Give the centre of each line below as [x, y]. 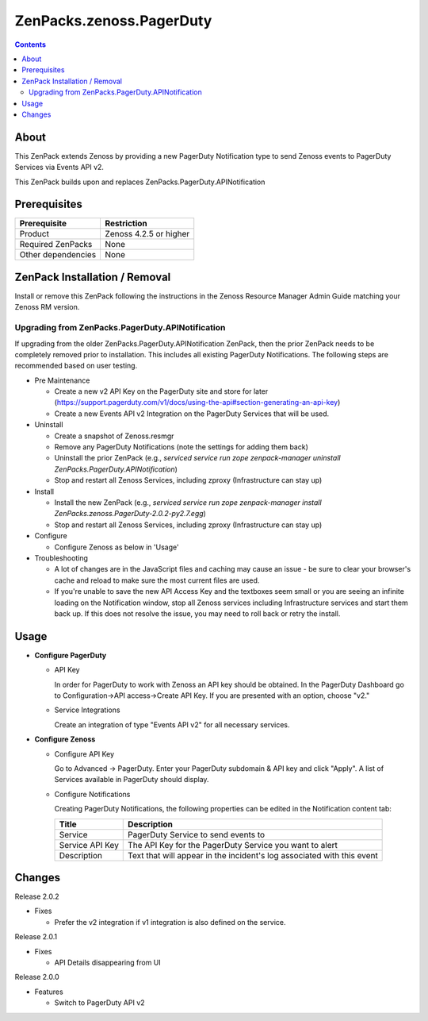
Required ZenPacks [56, 245]
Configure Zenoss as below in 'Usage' [117, 547]
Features [49, 992]
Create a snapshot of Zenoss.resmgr [114, 436]
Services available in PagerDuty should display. [132, 780]
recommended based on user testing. [76, 366]
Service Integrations [87, 710]
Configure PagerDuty [71, 655]
